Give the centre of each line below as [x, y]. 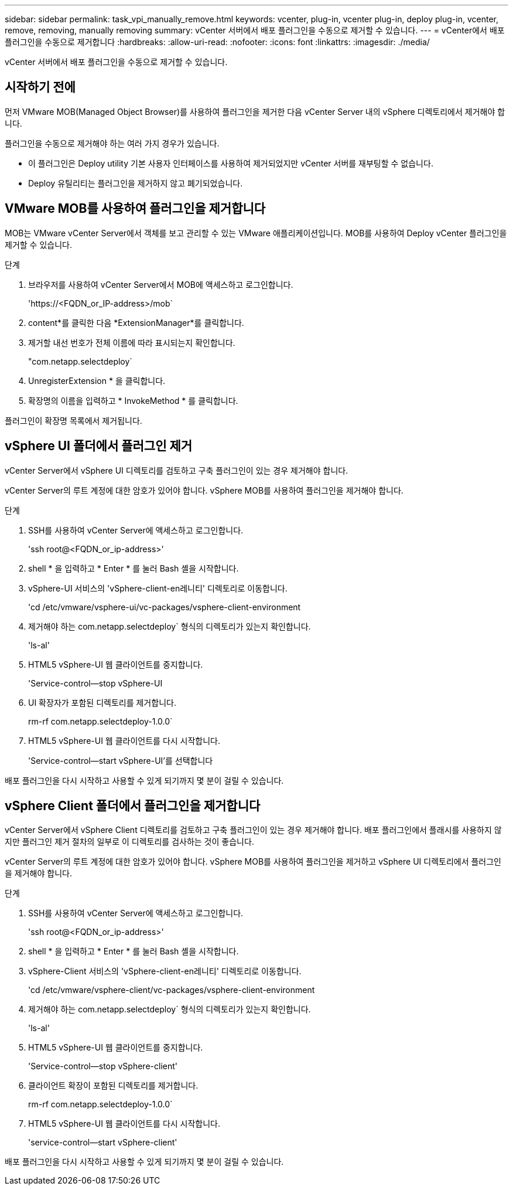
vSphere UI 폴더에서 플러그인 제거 [99, 446]
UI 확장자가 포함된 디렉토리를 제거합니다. [102, 702]
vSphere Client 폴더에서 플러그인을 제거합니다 [133, 805]
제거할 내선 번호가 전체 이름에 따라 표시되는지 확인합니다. [132, 342]
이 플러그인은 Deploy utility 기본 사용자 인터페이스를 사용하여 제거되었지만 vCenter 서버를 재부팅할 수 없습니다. [231, 163]
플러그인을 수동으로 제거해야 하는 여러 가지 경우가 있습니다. [112, 143]
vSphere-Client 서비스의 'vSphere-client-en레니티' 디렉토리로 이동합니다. [165, 971]
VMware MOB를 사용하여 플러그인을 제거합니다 [135, 209]
